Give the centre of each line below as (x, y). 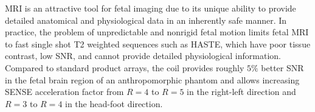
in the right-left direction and (241, 92)
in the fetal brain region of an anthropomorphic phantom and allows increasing (152, 79)
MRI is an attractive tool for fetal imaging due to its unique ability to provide (151, 8)
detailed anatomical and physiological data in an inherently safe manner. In (146, 20)
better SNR (282, 67)
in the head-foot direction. (114, 103)
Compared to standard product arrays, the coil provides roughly (125, 67)
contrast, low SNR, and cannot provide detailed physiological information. (143, 56)
